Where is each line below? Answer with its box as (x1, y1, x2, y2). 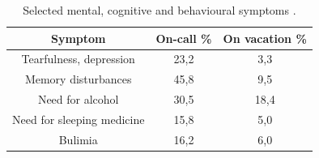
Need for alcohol (37, 91, 119, 108)
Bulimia (58, 130, 98, 147)
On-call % (155, 29, 212, 46)
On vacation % (223, 29, 307, 46)
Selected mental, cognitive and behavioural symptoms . (23, 2, 296, 18)
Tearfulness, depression (21, 50, 135, 67)
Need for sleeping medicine (12, 110, 145, 127)
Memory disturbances (24, 70, 132, 88)
